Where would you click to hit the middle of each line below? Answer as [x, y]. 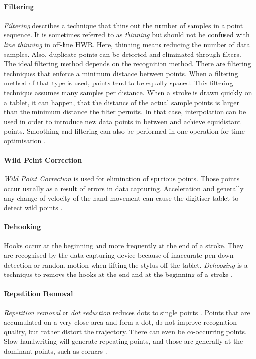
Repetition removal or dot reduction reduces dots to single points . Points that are [127, 312]
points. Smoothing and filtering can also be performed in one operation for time [124, 131]
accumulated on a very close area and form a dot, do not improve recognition [121, 322]
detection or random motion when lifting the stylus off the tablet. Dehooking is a [126, 264]
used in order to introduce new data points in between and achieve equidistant [123, 121]
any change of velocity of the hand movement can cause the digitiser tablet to [121, 198]
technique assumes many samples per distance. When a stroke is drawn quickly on [128, 92]
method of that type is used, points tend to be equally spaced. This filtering [119, 83]
